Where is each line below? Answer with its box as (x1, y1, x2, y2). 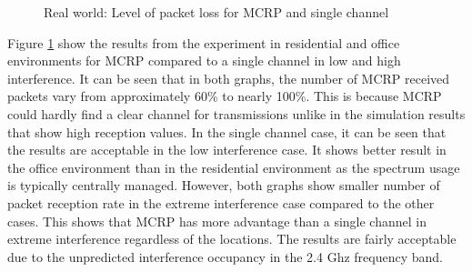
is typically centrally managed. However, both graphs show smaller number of (7, 176, 440, 195)
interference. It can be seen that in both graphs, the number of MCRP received (7, 68, 450, 87)
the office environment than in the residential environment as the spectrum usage (7, 157, 460, 176)
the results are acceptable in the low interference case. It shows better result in (7, 140, 447, 159)
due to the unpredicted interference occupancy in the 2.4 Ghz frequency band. (7, 247, 444, 266)
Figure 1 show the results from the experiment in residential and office (7, 33, 400, 52)
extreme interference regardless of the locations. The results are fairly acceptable (7, 229, 457, 248)
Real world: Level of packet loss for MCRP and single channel (44, 3, 389, 21)
